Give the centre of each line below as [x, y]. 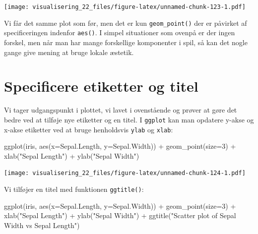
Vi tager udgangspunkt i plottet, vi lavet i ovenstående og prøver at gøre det [121, 110]
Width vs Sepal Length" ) [42, 225]
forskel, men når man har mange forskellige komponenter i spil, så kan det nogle [126, 42]
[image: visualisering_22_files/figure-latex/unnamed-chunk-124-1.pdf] [125, 173]
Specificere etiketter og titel [101, 86]
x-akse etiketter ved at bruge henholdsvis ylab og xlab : [89, 129]
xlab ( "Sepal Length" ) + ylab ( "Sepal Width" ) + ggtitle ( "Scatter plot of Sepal [120, 215]
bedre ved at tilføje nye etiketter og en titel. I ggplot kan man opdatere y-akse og [129, 119]
